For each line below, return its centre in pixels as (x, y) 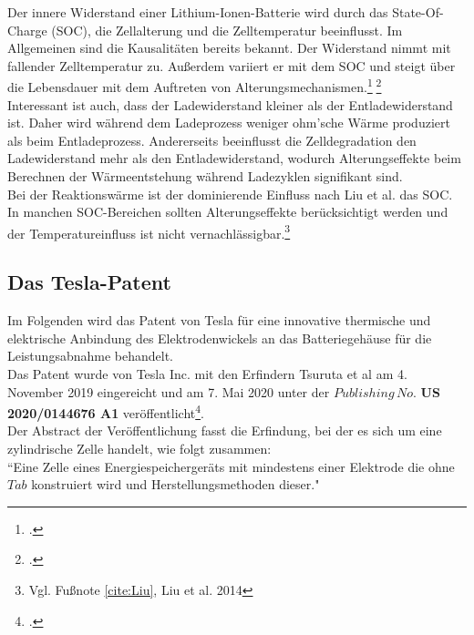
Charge (27, 30)
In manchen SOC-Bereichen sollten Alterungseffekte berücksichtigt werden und (228, 212)
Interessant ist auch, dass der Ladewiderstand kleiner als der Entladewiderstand (230, 104)
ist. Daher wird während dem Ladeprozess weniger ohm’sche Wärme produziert (229, 123)
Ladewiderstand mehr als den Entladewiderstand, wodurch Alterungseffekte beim (234, 158)
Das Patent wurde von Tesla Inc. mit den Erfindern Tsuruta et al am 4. (207, 374)
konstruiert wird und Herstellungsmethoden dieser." (175, 484)
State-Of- (418, 12)
